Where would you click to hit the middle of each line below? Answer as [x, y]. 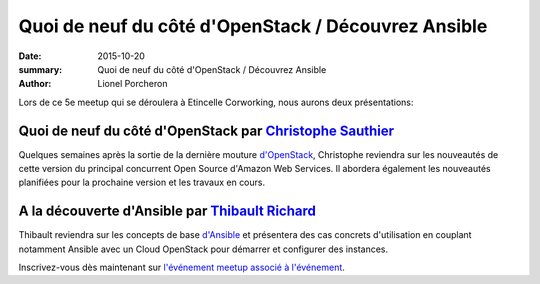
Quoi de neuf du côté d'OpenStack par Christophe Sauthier [206, 130]
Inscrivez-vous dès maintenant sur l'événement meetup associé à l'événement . [181, 267]
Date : [30, 56]
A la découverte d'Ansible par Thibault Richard [167, 211]
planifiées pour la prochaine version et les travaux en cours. [141, 182]
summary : [40, 69]
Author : [35, 84]
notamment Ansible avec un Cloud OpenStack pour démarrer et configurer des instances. [203, 249]
